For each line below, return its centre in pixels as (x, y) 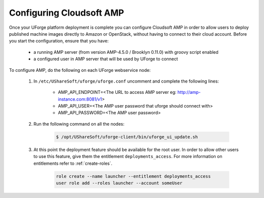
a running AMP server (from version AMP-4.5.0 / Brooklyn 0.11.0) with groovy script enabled (126, 52)
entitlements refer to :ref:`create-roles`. (73, 163)
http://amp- (189, 92)
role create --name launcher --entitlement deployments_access (133, 176)
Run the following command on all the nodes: (79, 124)
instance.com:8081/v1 (80, 99)
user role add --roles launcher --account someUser (119, 183)
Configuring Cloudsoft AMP (66, 13)
